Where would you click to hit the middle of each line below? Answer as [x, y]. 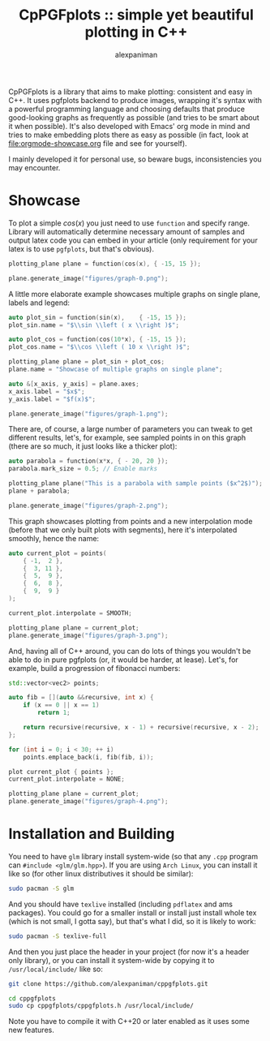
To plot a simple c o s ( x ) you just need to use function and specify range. [129, 223]
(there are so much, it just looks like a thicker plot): [93, 446]
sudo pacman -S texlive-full [58, 936]
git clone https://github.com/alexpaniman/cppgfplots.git [108, 983]
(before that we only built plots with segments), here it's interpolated [123, 530]
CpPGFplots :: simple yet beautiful [136, 15]
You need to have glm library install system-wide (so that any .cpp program [133, 856]
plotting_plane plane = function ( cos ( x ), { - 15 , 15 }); [105, 264]
